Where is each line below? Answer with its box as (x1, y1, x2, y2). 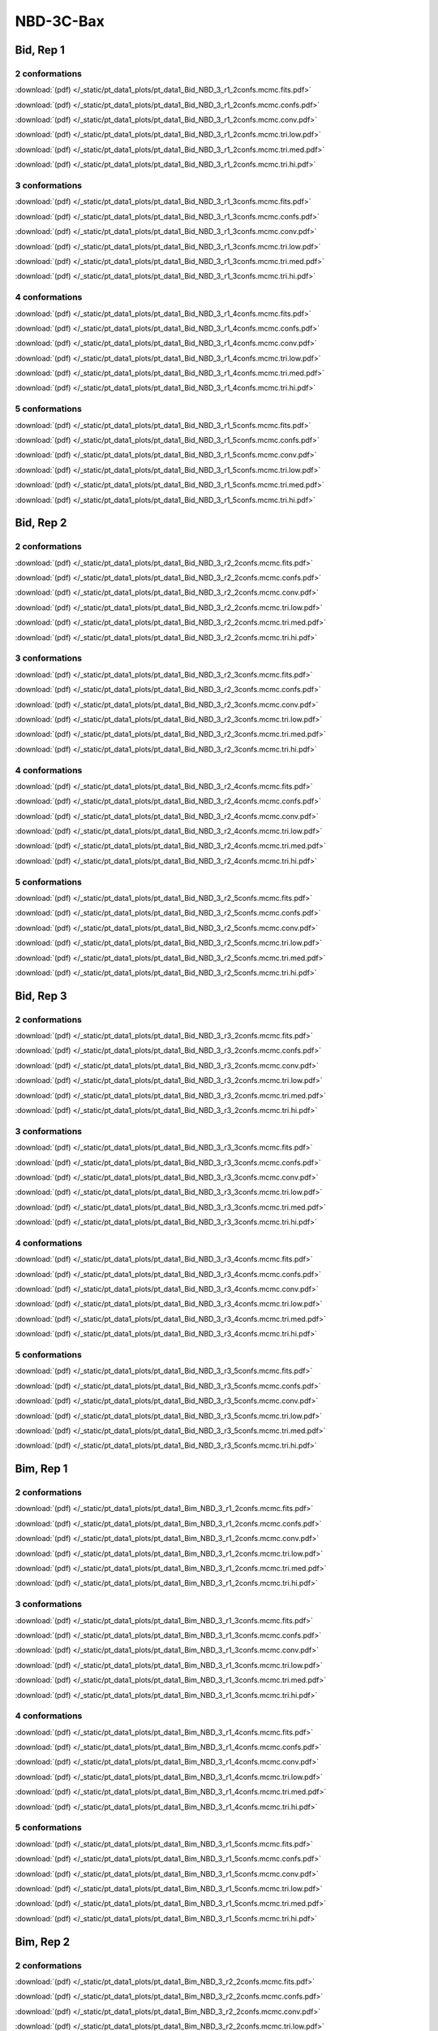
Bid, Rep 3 (15, 989, 67, 1003)
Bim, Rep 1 (15, 1462, 68, 1476)
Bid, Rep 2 (15, 516, 67, 530)
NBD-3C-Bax (15, 12, 105, 30)
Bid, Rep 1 (15, 43, 65, 57)
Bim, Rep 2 (15, 1934, 71, 1949)
